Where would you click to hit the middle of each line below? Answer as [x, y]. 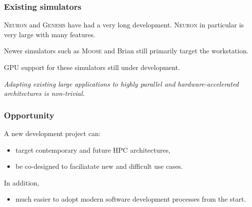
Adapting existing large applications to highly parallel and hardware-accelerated [121, 83]
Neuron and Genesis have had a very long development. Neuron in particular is [124, 25]
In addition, [22, 182]
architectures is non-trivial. [45, 93]
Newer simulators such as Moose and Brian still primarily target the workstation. [126, 51]
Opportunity [29, 115]
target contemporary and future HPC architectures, [93, 149]
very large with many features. [50, 34]
